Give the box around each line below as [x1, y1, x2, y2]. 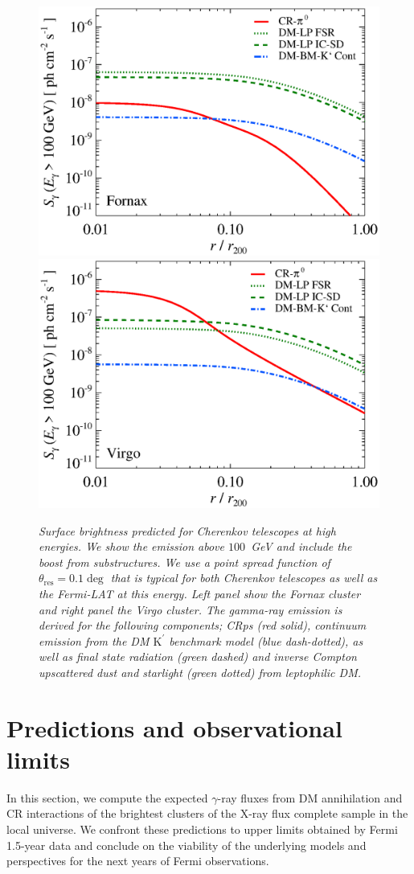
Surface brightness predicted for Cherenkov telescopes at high [39, 522, 336, 539]
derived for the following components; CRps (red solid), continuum [39, 617, 367, 634]
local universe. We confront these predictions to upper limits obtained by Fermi [6, 821, 398, 838]
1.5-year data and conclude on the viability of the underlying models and [6, 836, 367, 853]
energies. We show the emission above [39, 538, 224, 555]
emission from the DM [39, 632, 150, 649]
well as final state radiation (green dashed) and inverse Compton [39, 648, 357, 665]
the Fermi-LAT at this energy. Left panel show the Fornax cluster [39, 585, 361, 601]
